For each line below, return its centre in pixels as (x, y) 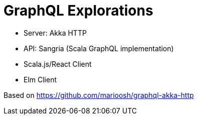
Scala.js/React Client (58, 64)
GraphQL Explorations (78, 11)
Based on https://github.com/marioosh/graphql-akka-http (99, 95)
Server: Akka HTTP (55, 33)
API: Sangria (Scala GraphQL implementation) (99, 48)
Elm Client (40, 79)
